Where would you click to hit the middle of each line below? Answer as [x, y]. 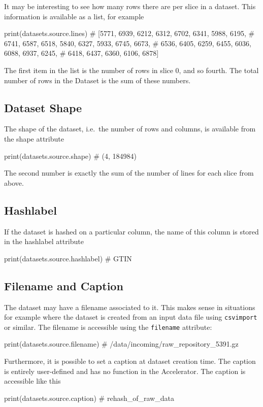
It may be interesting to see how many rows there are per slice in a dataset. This [130, 6]
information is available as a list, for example [74, 16]
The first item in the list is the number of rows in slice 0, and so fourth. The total [131, 70]
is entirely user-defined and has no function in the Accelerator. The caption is [125, 371]
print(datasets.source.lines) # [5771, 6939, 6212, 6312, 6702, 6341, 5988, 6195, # [129, 33]
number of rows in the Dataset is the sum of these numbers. [97, 80]
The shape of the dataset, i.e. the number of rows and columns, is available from [130, 129]
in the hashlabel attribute [44, 241]
